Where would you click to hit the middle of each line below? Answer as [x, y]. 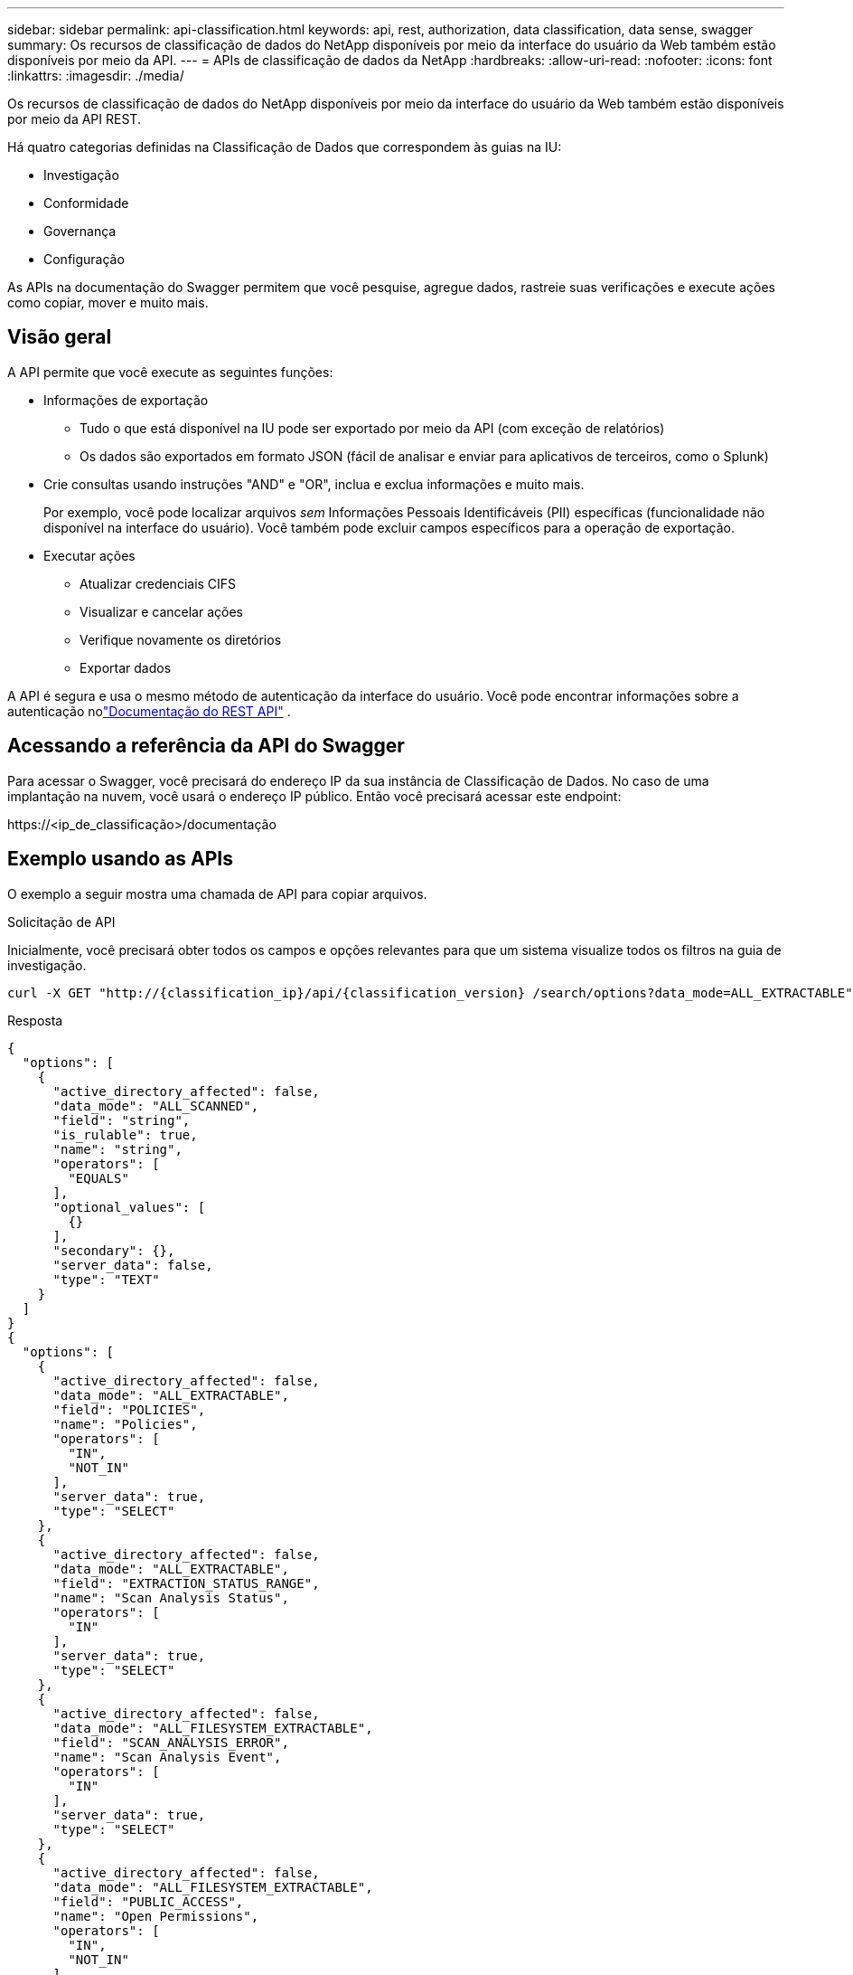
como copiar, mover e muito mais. [108, 302]
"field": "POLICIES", [129, 1409]
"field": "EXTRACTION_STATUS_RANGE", [186, 1583]
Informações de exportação [126, 400]
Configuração [84, 259]
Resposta [35, 1020]
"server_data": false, [133, 1265]
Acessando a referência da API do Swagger [206, 746]
